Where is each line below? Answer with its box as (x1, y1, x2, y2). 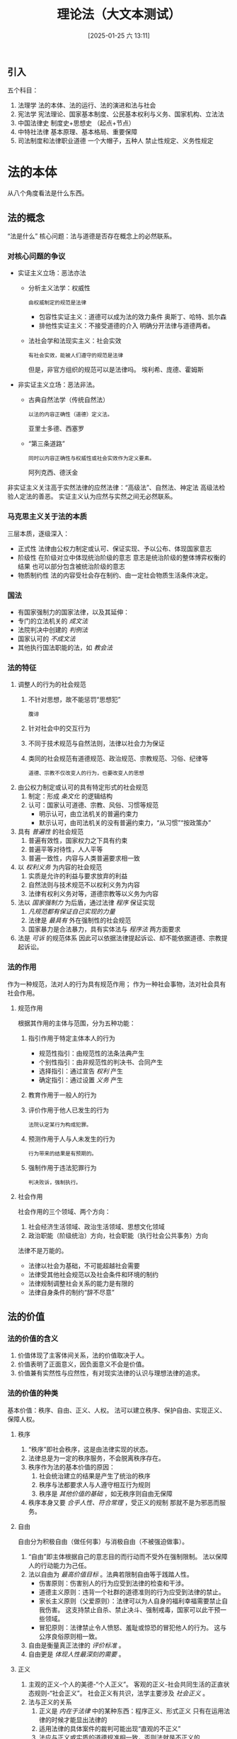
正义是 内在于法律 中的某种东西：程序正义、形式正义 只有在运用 (38, 1706, 224, 1715)
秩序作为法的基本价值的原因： (28, 1462, 115, 1471)
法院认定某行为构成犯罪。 (28, 1121, 92, 1128)
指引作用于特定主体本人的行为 (28, 1034, 115, 1042)
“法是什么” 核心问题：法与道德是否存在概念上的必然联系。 (7, 232, 176, 241)
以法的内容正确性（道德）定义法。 (28, 411, 113, 419)
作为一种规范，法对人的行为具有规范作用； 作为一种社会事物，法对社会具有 (7, 980, 226, 988)
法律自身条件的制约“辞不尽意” (28, 1288, 115, 1296)
